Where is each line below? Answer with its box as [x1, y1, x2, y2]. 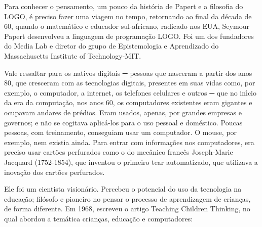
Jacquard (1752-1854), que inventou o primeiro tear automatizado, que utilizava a [4, 156, 258, 167]
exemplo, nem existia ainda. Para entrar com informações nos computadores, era [4, 137, 254, 147]
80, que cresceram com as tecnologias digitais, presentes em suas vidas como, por [4, 77, 255, 88]
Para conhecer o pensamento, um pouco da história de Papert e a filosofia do [4, 1, 243, 11]
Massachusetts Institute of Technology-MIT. [4, 50, 141, 61]
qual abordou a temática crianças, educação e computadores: [4, 213, 193, 223]
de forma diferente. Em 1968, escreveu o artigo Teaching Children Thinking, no [4, 203, 250, 214]
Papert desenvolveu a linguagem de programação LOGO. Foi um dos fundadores [4, 30, 254, 41]
